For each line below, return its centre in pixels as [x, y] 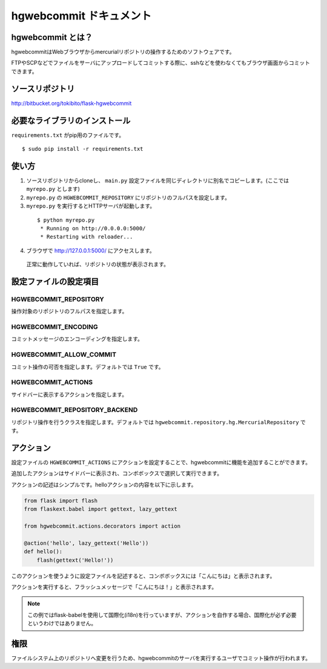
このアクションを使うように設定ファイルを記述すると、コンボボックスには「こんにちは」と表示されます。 [143, 576]
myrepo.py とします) [53, 189]
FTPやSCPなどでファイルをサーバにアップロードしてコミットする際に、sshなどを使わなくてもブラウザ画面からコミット [161, 63]
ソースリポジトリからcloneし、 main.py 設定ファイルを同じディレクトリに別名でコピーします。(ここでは [158, 180]
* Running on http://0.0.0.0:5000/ [93, 228]
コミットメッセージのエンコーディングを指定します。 [77, 339]
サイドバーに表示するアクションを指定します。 [69, 394]
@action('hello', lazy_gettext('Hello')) [86, 543]
